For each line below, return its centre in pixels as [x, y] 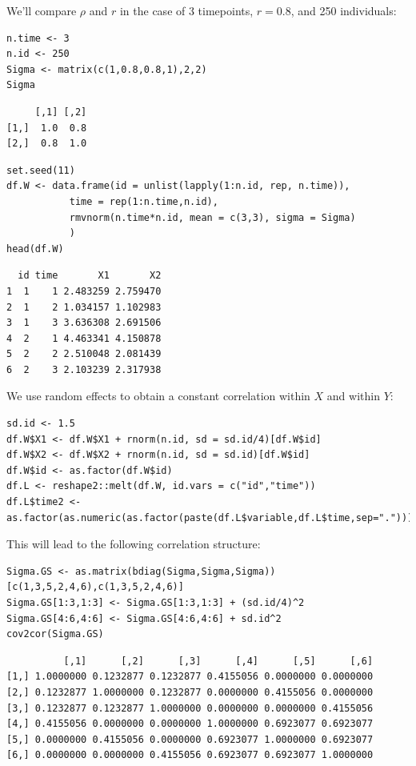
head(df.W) [35, 249]
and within [353, 396]
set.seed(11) [41, 170]
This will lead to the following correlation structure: [134, 544]
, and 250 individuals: [344, 10]
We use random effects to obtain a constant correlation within [158, 396]
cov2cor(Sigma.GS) [55, 634]
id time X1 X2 [90, 276]
